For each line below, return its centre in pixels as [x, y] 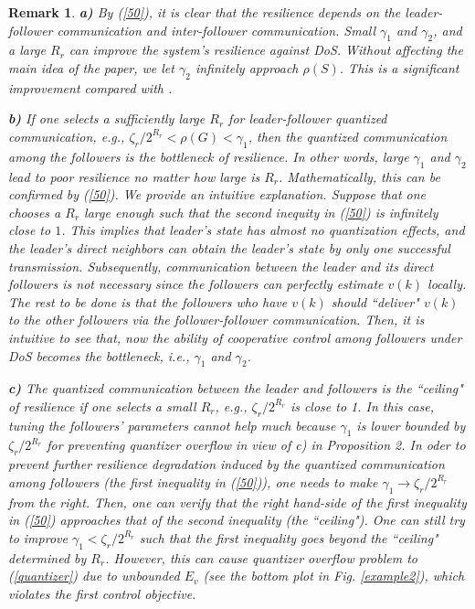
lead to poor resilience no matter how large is [134, 176]
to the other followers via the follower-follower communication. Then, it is [216, 320]
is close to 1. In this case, [362, 406]
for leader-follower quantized [308, 118]
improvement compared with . [90, 87]
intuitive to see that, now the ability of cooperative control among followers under [235, 337]
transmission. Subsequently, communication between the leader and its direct [221, 266]
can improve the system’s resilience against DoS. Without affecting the [266, 50]
